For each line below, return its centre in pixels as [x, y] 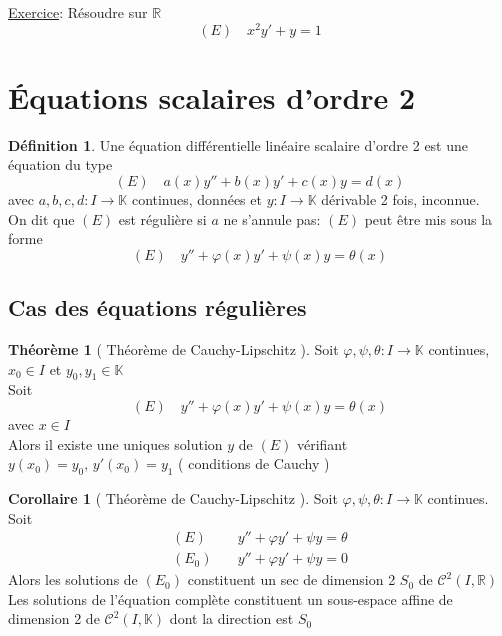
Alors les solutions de [73, 579]
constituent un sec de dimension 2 [291, 579]
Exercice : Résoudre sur [78, 12]
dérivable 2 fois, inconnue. [400, 198]
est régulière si [162, 218]
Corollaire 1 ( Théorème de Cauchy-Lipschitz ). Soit [173, 497]
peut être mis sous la [428, 218]
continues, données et [196, 198]
